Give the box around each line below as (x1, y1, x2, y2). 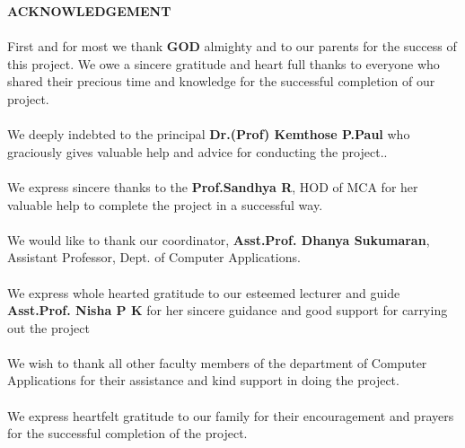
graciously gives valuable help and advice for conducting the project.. (7, 142, 388, 161)
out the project (7, 318, 90, 337)
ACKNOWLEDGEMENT (7, 2, 171, 20)
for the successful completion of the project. (7, 424, 248, 443)
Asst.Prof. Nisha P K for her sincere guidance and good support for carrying (7, 301, 448, 320)
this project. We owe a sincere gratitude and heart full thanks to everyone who (7, 54, 440, 73)
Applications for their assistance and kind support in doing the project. (7, 371, 399, 390)
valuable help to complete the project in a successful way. (7, 195, 323, 214)
